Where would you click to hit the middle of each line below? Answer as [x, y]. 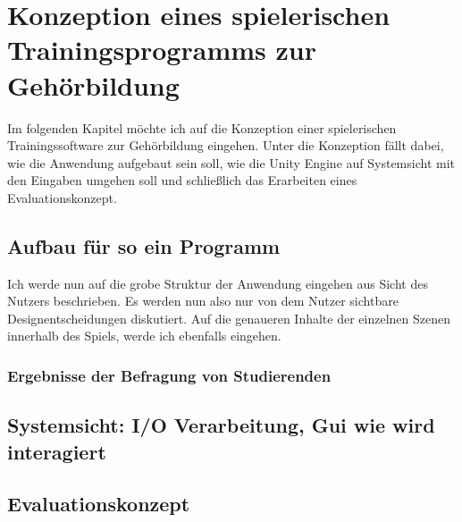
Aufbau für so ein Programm [144, 245]
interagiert [57, 451]
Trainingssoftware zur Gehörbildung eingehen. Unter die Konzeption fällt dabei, [226, 145]
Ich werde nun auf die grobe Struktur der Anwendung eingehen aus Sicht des [218, 283]
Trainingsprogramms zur [162, 50]
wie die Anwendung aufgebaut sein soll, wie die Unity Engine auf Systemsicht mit [231, 162]
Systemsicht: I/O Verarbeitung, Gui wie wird [221, 425]
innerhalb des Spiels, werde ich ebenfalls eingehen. [144, 336]
